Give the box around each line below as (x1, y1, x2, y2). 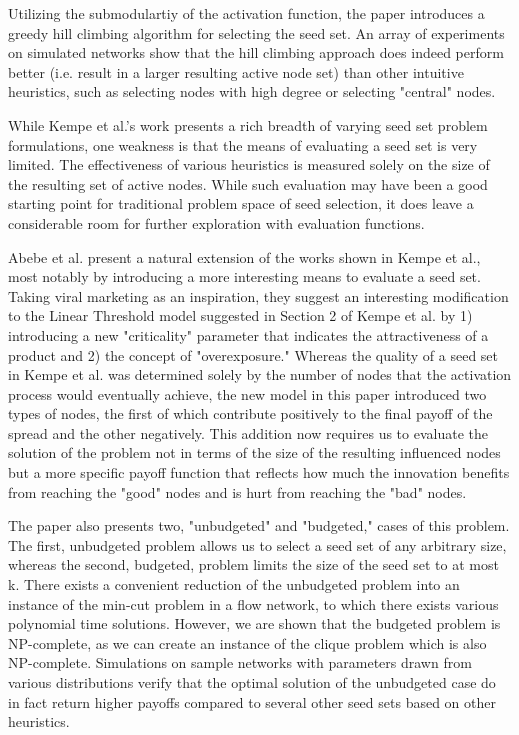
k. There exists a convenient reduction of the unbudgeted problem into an (8, 574, 460, 595)
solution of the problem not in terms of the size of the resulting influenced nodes (8, 442, 501, 463)
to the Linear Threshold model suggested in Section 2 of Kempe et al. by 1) (8, 305, 473, 326)
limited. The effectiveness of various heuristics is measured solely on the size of (8, 154, 490, 175)
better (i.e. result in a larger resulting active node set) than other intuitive (8, 61, 464, 82)
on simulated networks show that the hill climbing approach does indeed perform (8, 42, 504, 63)
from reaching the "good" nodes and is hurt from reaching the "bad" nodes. (8, 481, 467, 502)
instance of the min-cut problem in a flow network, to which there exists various (8, 593, 499, 614)
